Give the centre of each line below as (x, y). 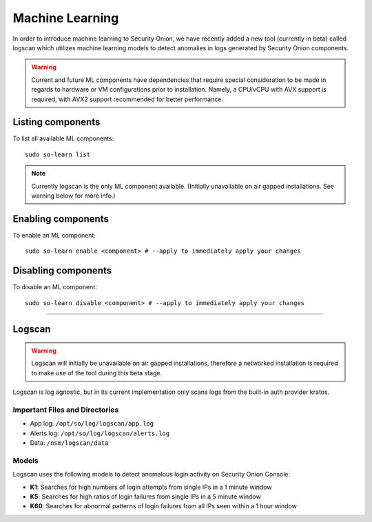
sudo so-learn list (58, 154)
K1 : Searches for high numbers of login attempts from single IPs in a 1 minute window (151, 487)
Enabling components (61, 219)
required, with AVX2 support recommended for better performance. (127, 99)
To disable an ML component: (55, 287)
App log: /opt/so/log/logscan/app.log (92, 424)
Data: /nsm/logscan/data (69, 443)
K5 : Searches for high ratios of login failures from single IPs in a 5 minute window (145, 497)
